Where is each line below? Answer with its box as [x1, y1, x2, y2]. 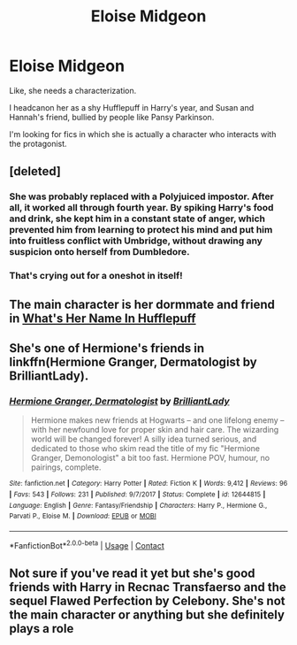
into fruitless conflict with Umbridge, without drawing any [9, 234, 263, 247]
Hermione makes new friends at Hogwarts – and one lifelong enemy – [30, 415, 285, 426]
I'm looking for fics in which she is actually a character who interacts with [9, 128, 277, 139]
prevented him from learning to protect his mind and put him [9, 224, 273, 236]
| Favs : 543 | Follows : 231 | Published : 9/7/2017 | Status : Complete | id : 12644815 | [9, 489, 266, 499]
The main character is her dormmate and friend [9, 296, 276, 311]
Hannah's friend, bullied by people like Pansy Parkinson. [9, 111, 215, 122]
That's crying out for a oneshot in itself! [9, 270, 183, 282]
